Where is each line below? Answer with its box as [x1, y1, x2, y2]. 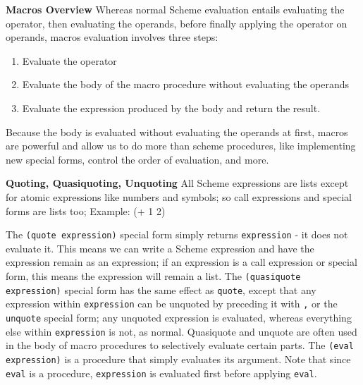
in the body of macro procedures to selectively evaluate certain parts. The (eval [6, 338, 354, 353]
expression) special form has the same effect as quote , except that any [6, 282, 316, 297]
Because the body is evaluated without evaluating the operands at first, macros [6, 124, 348, 139]
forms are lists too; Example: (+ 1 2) [6, 203, 166, 218]
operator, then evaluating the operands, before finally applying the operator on [6, 16, 347, 30]
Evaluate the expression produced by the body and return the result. [22, 100, 321, 115]
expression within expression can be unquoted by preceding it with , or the [6, 296, 338, 311]
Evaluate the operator [22, 53, 117, 68]
